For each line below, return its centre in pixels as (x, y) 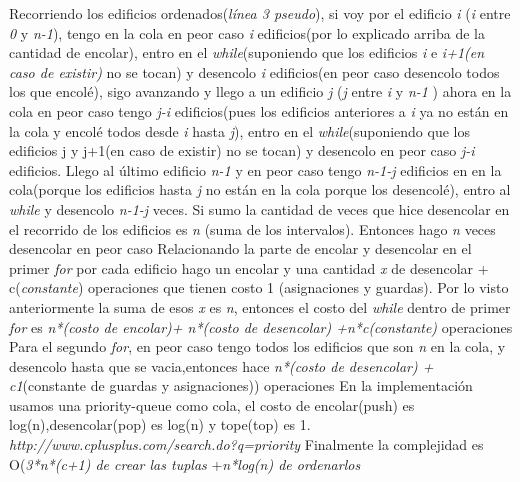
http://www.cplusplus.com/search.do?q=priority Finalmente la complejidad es (246, 444)
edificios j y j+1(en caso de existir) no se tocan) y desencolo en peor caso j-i (242, 150)
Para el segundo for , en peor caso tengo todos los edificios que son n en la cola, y (257, 346)
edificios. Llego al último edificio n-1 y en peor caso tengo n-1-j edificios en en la (255, 169)
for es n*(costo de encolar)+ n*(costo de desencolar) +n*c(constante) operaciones (261, 326)
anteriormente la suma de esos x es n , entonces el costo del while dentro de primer (260, 306)
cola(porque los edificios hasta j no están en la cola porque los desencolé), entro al (260, 189)
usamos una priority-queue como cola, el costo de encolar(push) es (212, 404)
